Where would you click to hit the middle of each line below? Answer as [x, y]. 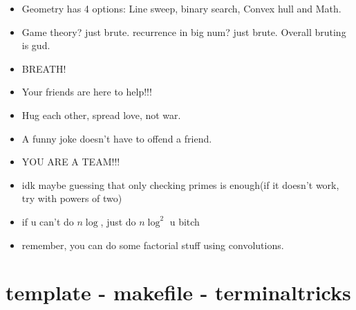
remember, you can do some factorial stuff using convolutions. [153, 245]
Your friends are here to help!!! [87, 92]
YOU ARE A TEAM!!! [71, 162]
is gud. [36, 45]
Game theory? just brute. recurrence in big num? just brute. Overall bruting [184, 31]
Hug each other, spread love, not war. [101, 115]
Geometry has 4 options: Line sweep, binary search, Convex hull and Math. [181, 8]
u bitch [185, 221]
